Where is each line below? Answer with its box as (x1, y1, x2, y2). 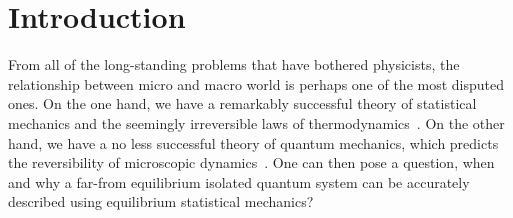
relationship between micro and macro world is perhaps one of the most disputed (8, 73, 505, 94)
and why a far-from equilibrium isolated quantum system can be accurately (8, 171, 470, 192)
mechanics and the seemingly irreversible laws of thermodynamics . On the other (8, 112, 505, 133)
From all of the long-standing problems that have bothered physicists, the (8, 54, 460, 75)
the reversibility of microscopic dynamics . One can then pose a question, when (8, 152, 495, 173)
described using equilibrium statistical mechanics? (8, 191, 314, 212)
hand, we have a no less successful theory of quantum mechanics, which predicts (8, 132, 499, 153)
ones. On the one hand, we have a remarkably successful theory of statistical (8, 93, 477, 114)
